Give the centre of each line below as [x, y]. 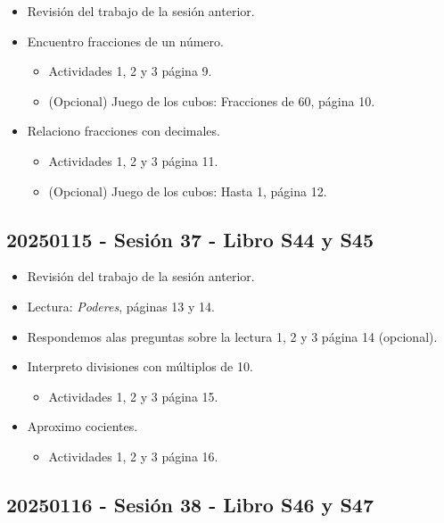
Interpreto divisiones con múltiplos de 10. [140, 366]
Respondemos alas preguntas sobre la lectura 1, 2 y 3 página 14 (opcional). [232, 336]
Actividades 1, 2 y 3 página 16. [133, 456]
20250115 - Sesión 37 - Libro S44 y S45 [190, 239]
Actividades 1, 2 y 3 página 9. [130, 71]
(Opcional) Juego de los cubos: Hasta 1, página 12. [188, 191]
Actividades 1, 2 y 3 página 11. [133, 160]
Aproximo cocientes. [82, 426]
